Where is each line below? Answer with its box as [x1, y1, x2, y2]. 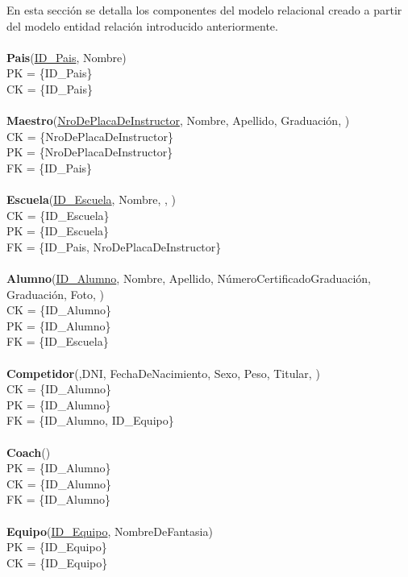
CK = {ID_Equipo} [6, 554, 108, 571]
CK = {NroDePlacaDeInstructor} [6, 127, 173, 144]
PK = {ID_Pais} [6, 64, 93, 81]
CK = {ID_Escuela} [6, 206, 110, 223]
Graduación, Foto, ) [6, 285, 104, 302]
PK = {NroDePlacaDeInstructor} [6, 143, 173, 160]
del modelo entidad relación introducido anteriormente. [6, 17, 278, 34]
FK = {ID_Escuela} [6, 333, 109, 350]
